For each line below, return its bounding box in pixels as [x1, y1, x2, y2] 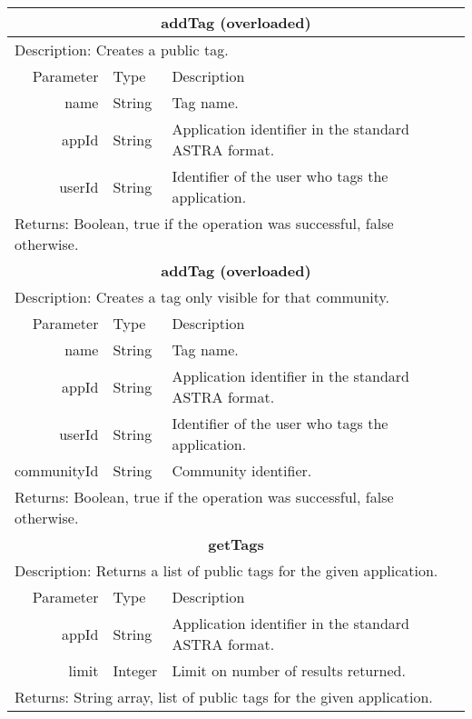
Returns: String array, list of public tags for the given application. [15, 686, 433, 707]
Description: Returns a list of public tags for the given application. [15, 560, 438, 581]
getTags [208, 534, 264, 554]
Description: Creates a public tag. [15, 39, 229, 60]
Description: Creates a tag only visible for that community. [15, 286, 390, 307]
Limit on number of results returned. [172, 660, 406, 681]
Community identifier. [172, 460, 312, 481]
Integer [113, 660, 158, 681]
